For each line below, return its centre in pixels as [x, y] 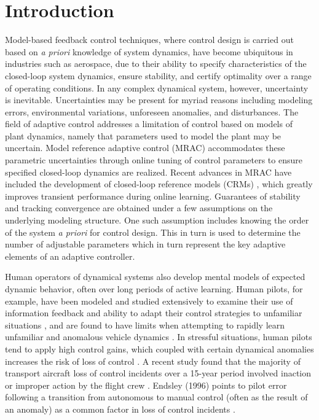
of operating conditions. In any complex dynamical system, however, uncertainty [157, 87]
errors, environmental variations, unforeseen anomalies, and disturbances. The [152, 111]
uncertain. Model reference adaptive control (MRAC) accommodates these [145, 148]
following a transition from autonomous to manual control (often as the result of [156, 397]
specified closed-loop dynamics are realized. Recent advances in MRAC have [148, 172]
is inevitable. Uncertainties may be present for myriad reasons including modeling [159, 100]
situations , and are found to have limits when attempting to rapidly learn [145, 325]
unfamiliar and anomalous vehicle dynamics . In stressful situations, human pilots [159, 337]
